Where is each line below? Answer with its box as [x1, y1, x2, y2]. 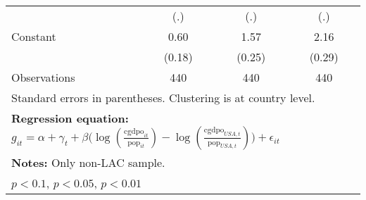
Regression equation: [11, 110, 129, 126]
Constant [11, 28, 56, 44]
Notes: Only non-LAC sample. [11, 154, 165, 170]
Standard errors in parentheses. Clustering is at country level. [11, 89, 315, 106]
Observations [11, 69, 75, 85]
